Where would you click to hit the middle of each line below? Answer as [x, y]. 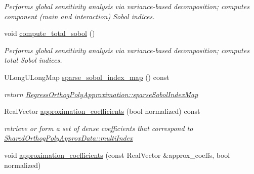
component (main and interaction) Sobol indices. [79, 16]
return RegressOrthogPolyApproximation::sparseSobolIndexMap [101, 94]
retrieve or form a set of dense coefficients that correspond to [99, 128]
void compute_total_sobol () [50, 33]
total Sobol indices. [33, 60]
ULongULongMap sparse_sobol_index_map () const [87, 77]
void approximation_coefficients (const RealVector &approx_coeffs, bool [117, 155]
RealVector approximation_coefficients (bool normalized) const [102, 111]
